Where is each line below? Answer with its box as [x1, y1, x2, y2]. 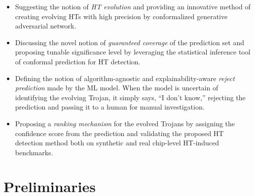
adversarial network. [15, 21, 76, 31]
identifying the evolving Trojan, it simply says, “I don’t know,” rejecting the [15, 92, 246, 102]
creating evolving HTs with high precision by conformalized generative [15, 11, 228, 21]
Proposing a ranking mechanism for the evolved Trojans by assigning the [15, 118, 235, 128]
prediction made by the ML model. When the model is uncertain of [15, 83, 219, 93]
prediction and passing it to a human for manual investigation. [15, 102, 205, 112]
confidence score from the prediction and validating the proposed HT [15, 128, 224, 138]
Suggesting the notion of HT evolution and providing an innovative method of [15, 1, 251, 11]
